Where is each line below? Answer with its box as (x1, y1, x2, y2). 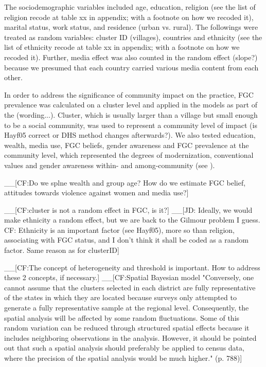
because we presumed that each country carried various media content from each (4, 62, 259, 72)
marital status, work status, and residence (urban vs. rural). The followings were (4, 22, 258, 32)
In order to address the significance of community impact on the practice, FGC (4, 89, 254, 100)
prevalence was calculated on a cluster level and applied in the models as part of (4, 99, 257, 110)
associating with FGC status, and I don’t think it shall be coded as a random (4, 234, 249, 245)
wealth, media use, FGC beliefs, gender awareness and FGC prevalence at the (4, 139, 249, 150)
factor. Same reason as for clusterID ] (4, 245, 119, 255)
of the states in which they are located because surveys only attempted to (4, 292, 237, 303)
